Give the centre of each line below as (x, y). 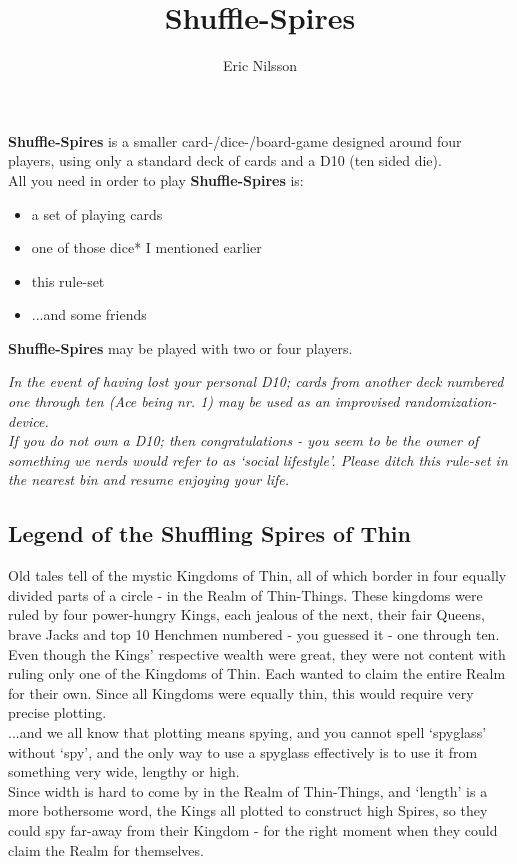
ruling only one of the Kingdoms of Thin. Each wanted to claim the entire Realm (257, 673)
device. (28, 420)
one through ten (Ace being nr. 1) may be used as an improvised (204, 401)
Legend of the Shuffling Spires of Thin (209, 533)
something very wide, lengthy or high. (124, 771)
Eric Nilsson (260, 65)
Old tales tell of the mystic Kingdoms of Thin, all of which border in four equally (257, 575)
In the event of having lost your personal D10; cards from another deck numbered (256, 381)
